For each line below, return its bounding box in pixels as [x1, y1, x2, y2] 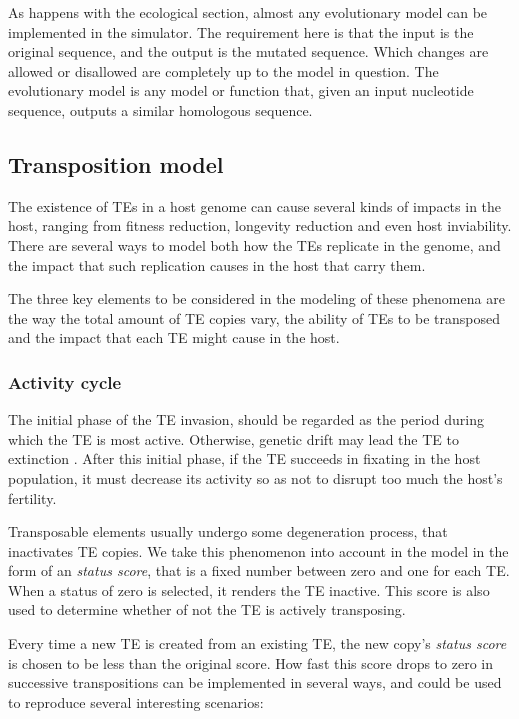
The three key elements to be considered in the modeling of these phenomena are [8, 288, 505, 309]
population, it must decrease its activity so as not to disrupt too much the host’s [8, 467, 503, 488]
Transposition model [8, 148, 224, 179]
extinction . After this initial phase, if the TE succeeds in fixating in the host [8, 448, 481, 469]
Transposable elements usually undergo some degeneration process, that [8, 521, 448, 542]
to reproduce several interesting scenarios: [8, 691, 264, 712]
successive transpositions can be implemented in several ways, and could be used [8, 672, 502, 693]
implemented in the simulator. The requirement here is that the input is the [8, 21, 474, 42]
